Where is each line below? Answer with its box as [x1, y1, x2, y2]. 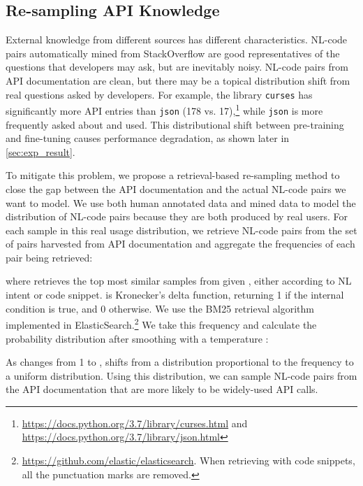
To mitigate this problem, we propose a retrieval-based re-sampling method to [6, 168, 340, 183]
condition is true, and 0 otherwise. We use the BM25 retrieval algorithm [6, 301, 315, 315]
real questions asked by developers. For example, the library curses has [6, 87, 313, 101]
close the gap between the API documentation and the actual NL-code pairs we [6, 181, 346, 196]
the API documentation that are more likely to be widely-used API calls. [6, 382, 318, 396]
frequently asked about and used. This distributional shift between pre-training [6, 117, 344, 131]
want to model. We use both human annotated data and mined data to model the [6, 195, 356, 210]
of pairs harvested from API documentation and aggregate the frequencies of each [6, 236, 355, 251]
